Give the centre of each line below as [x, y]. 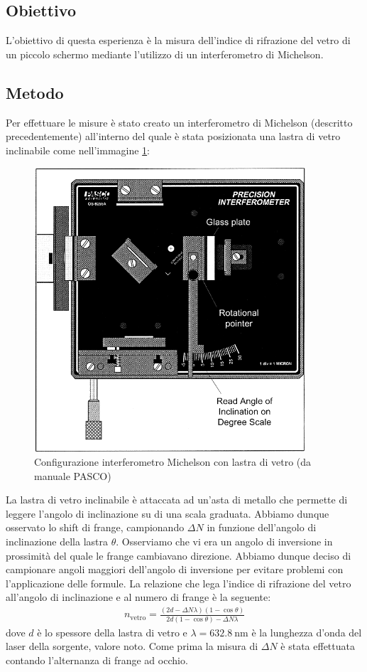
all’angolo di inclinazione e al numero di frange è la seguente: [138, 597]
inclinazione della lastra [57, 541]
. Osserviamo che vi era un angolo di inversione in [224, 541]
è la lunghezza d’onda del [307, 632]
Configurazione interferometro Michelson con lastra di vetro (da [173, 461]
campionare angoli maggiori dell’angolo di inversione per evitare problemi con [175, 569]
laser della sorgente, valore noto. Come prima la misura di [132, 646]
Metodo [35, 92]
